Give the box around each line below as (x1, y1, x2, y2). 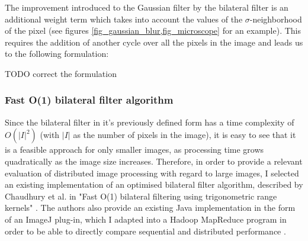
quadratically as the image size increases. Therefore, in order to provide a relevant (5, 155, 303, 167)
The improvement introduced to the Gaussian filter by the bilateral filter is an (5, 1, 288, 13)
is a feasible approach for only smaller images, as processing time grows (5, 143, 264, 156)
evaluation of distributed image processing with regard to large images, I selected (5, 166, 299, 179)
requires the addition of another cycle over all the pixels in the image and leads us (5, 36, 303, 48)
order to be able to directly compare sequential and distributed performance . (5, 224, 286, 237)
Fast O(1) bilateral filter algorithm (5, 92, 174, 107)
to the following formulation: (5, 47, 109, 60)
